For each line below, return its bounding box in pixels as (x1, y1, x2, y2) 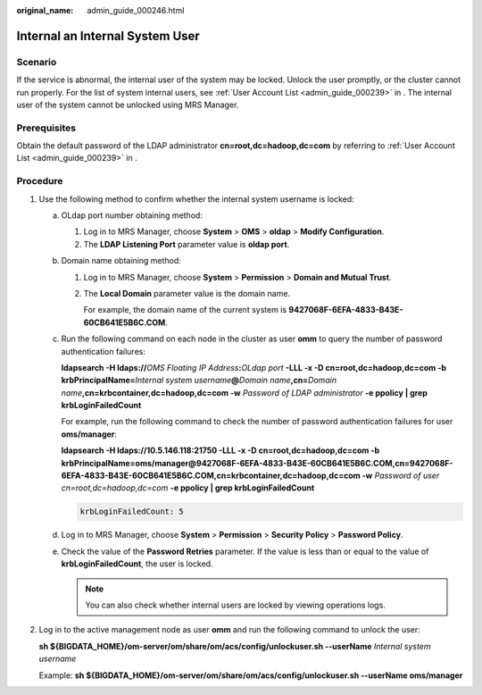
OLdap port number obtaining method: (61, 210, 203, 221)
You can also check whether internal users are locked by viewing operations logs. (85, 599, 386, 610)
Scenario (16, 55, 57, 68)
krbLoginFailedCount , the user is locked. (61, 558, 213, 569)
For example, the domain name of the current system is (83, 305, 287, 315)
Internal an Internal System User (16, 28, 200, 44)
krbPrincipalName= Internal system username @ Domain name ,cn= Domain (61, 375, 337, 386)
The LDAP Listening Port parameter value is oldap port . (83, 239, 290, 249)
